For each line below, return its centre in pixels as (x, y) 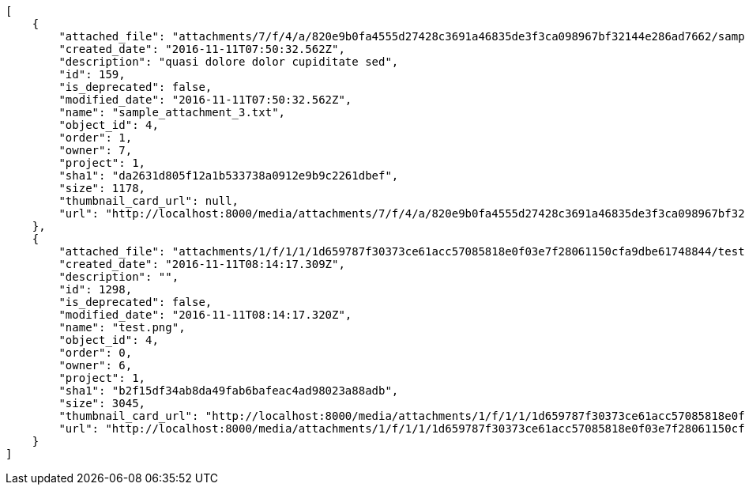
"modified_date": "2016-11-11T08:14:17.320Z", (205, 315)
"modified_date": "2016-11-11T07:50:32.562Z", (205, 100)
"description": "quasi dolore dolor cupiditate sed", (229, 62)
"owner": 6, (96, 365)
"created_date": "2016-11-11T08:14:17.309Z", (202, 264)
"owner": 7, (96, 150)
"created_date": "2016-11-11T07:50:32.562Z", (202, 49)
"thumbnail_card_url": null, (149, 201)
